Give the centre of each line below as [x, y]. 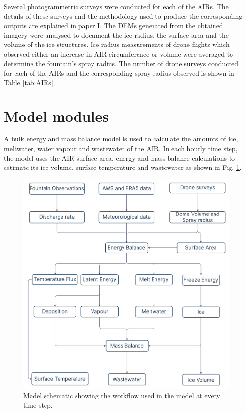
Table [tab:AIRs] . [30, 82]
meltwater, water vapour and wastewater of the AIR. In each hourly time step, [121, 148]
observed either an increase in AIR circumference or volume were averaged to [119, 54]
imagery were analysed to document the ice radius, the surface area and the [116, 35]
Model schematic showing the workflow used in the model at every [122, 395]
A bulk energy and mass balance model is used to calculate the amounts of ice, [121, 139]
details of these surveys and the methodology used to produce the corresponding [123, 16]
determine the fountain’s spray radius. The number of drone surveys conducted [121, 63]
